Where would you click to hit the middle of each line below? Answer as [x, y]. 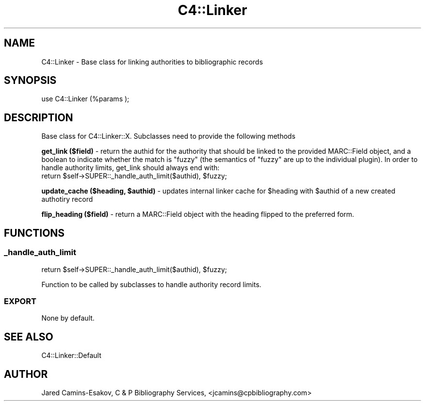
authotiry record [67, 199]
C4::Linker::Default [71, 356]
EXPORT [20, 301]
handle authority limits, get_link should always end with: [131, 168]
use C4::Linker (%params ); [85, 99]
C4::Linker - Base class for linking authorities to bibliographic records [152, 62]
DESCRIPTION [39, 117]
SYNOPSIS [30, 81]
